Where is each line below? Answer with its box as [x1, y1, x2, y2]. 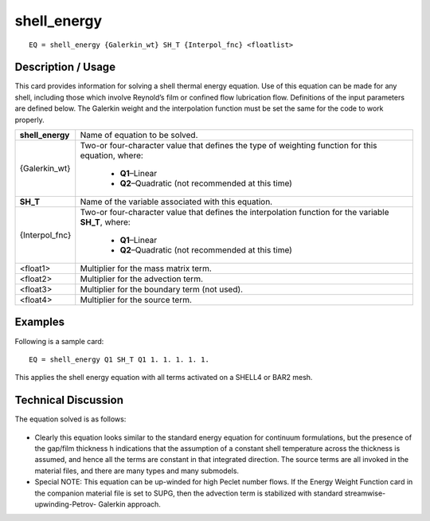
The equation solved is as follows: [14, 414, 127, 424]
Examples [14, 315, 65, 329]
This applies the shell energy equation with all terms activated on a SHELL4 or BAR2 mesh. [14, 373, 313, 382]
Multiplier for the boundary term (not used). [80, 284, 243, 295]
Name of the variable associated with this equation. [80, 196, 273, 207]
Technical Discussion [14, 394, 123, 407]
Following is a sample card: [14, 336, 104, 346]
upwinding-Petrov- [34, 499, 97, 509]
